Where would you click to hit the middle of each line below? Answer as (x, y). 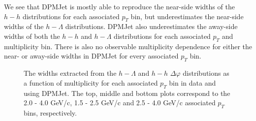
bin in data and (192, 82)
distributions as (206, 73)
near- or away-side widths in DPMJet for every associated (91, 56)
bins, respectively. (50, 112)
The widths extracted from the (70, 73)
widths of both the (32, 36)
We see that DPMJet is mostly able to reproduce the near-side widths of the (119, 6)
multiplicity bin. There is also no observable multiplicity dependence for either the (128, 46)
